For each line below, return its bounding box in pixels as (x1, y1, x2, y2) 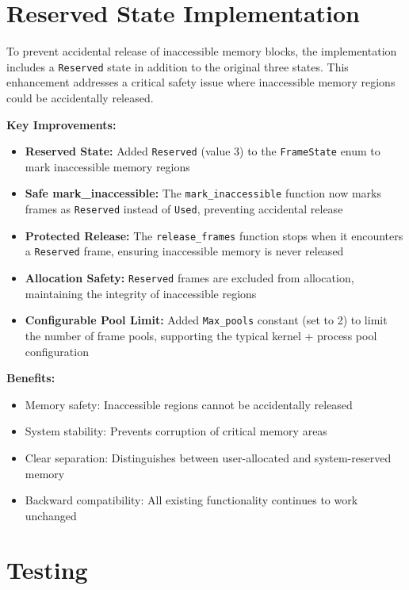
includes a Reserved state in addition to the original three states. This (6, 58, 349, 75)
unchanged (25, 507, 77, 523)
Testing (6, 554, 88, 586)
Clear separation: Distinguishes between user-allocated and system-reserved (25, 449, 392, 465)
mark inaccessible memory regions (25, 158, 190, 174)
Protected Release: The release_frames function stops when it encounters (25, 227, 403, 243)
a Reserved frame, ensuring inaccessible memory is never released (25, 243, 344, 259)
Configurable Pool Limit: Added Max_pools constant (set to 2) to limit (25, 312, 388, 328)
